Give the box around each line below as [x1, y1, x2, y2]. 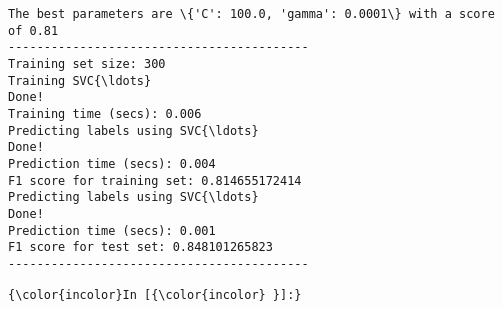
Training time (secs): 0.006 [8, 106, 202, 121]
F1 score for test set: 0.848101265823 [8, 240, 273, 255]
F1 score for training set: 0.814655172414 [8, 173, 302, 188]
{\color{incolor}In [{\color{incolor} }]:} [8, 287, 302, 302]
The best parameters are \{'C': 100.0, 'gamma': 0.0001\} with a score [8, 7, 495, 21]
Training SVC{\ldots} [8, 73, 152, 88]
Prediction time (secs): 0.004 [8, 156, 216, 171]
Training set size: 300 [8, 56, 166, 71]
